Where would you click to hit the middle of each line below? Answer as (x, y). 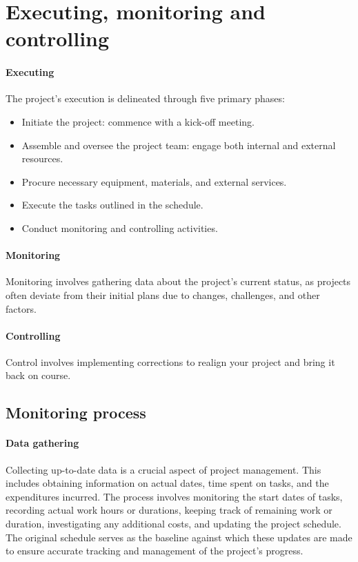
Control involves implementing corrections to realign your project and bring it (170, 361)
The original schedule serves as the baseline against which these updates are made (179, 537)
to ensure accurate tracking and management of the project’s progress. (155, 551)
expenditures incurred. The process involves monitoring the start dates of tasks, (174, 496)
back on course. (38, 375)
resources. (42, 158)
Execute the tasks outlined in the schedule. (112, 205)
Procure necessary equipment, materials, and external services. (154, 181)
